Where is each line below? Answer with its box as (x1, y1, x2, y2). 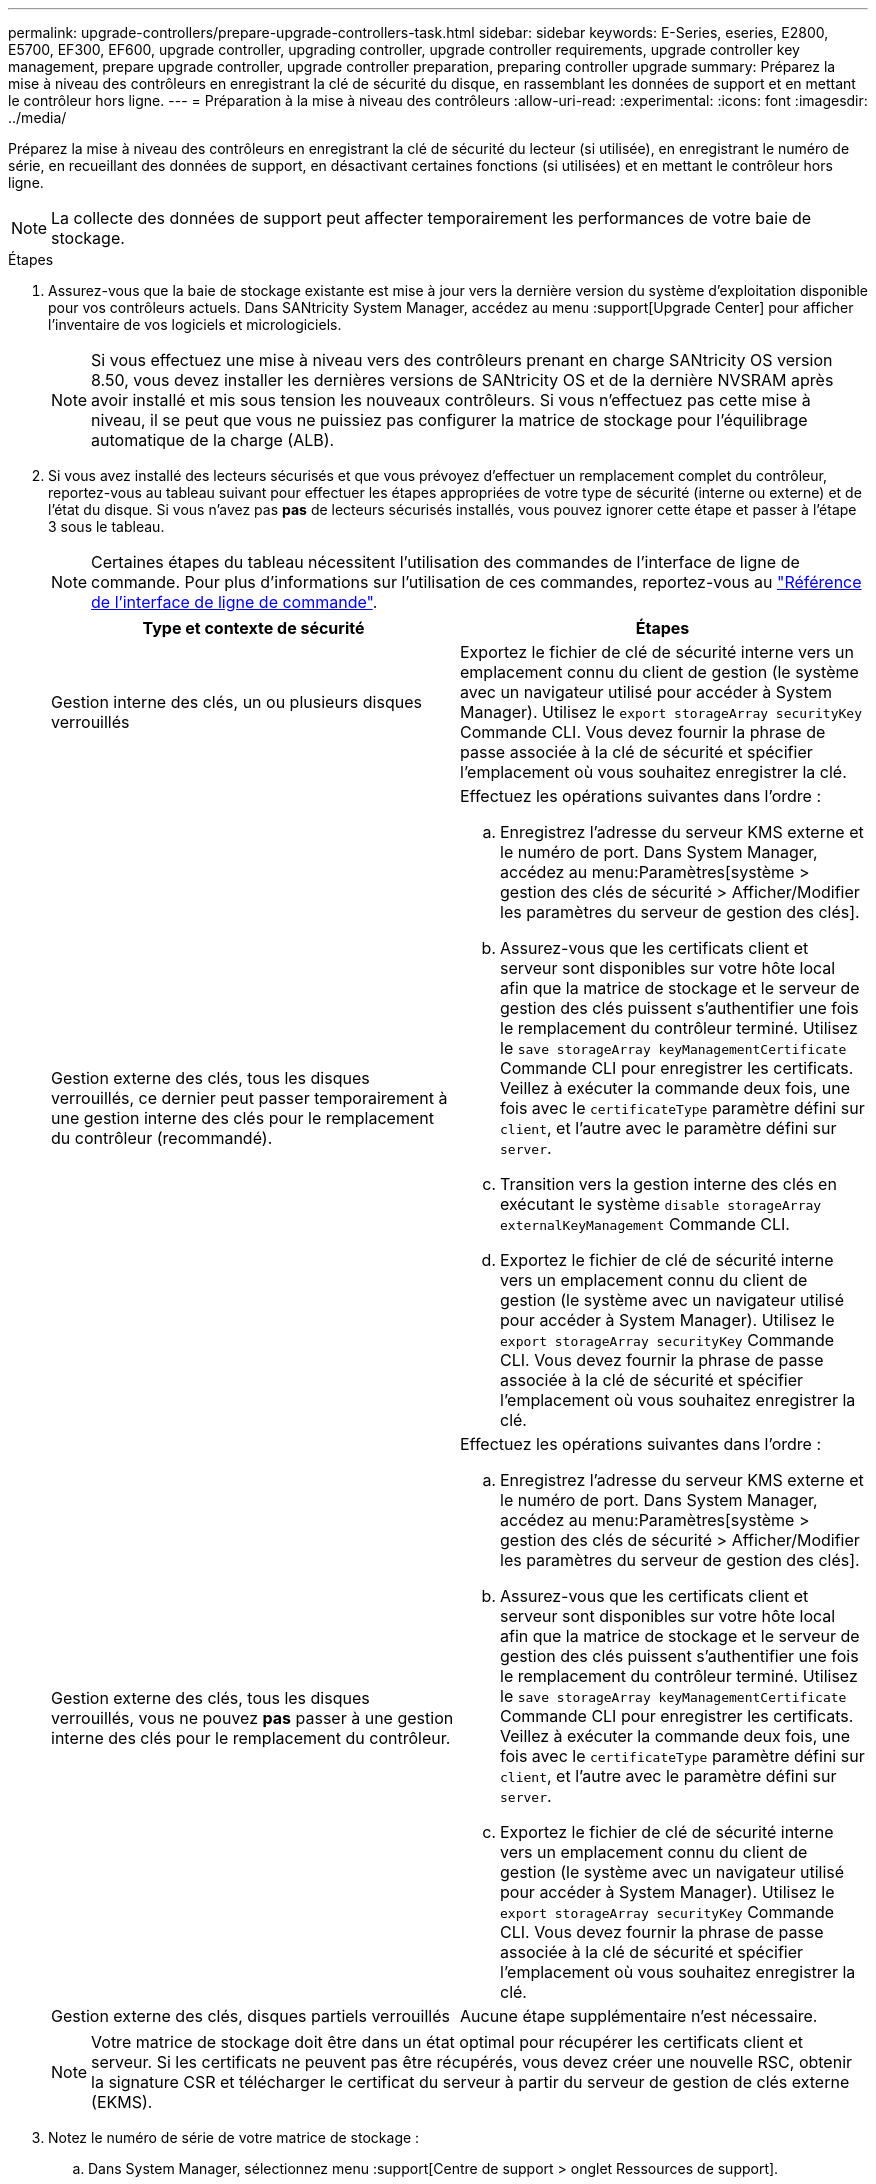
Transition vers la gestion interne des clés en (500, 1174, 837, 1194)
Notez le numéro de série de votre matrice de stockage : (48, 2129, 420, 2146)
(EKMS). (91, 2092, 153, 2112)
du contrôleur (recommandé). (51, 1128, 273, 1148)
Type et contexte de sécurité (142, 618, 365, 638)
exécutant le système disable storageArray (500, 1194, 822, 1214)
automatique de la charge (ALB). (91, 430, 335, 450)
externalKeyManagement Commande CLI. (500, 1214, 790, 1234)
